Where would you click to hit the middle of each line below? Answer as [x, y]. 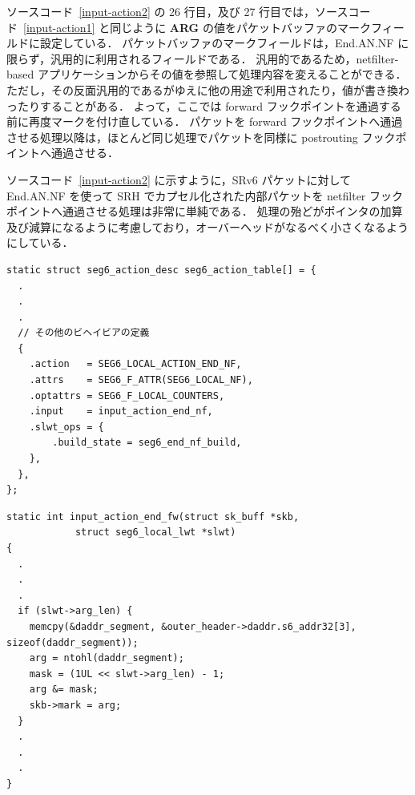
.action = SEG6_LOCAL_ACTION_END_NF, [135, 364]
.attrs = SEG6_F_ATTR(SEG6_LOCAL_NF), [141, 380]
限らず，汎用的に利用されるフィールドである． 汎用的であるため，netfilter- [203, 58]
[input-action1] [59, 27]
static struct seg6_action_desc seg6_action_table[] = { [161, 270]
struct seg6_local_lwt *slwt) [155, 533]
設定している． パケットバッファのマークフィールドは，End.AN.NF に [224, 43]
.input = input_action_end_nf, [121, 412]
